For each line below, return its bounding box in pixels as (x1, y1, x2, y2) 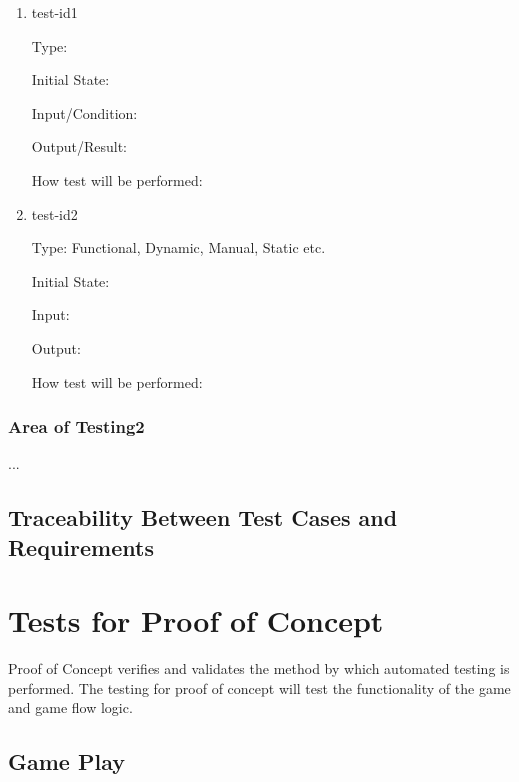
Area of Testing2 (8, 414, 145, 439)
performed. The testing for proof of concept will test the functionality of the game (8, 677, 511, 698)
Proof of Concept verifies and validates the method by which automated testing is (8, 658, 510, 679)
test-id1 (31, 2, 78, 22)
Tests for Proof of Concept (8, 600, 384, 641)
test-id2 (31, 203, 78, 224)
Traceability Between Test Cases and (8, 502, 398, 533)
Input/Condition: (31, 102, 138, 123)
